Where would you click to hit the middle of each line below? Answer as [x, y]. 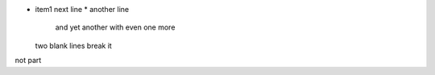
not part [28, 61]
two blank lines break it [73, 45]
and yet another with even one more [115, 27]
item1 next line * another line [82, 9]
